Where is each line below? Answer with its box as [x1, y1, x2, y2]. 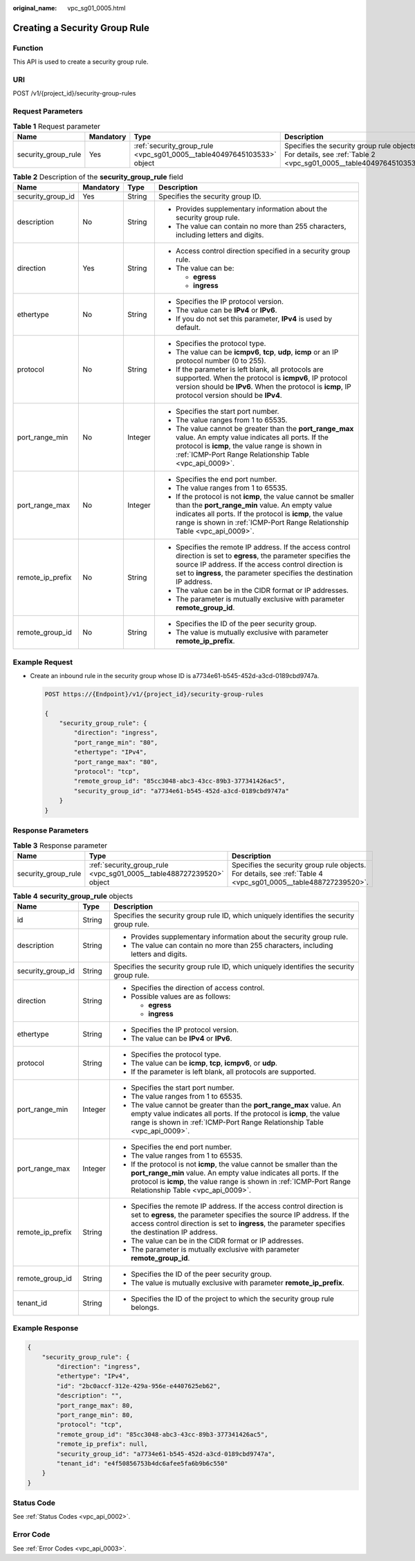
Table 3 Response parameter [12, 841, 108, 850]
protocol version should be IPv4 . [175, 391, 283, 401]
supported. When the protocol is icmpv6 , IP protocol [175, 374, 348, 383]
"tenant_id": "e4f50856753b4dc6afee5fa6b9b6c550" [56, 1459, 228, 1467]
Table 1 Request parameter [12, 121, 100, 131]
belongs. [130, 1303, 159, 1313]
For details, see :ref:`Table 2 [284, 149, 376, 159]
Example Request [12, 657, 73, 667]
